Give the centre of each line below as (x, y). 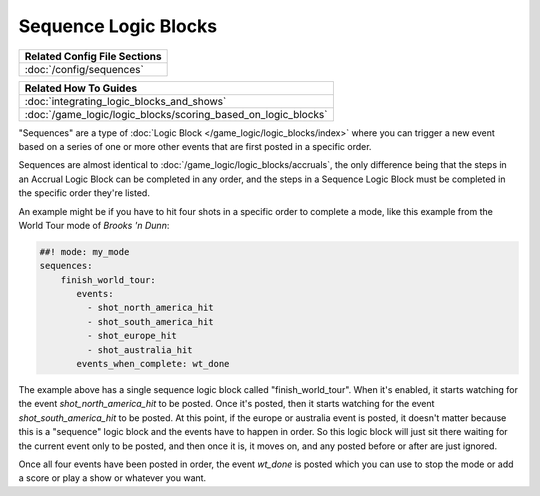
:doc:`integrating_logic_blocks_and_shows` (125, 101)
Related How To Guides (81, 88)
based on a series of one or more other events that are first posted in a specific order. (195, 146)
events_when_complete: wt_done (153, 363)
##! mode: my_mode (84, 251)
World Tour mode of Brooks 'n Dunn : (94, 225)
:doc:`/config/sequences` (84, 69)
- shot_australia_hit (140, 349)
